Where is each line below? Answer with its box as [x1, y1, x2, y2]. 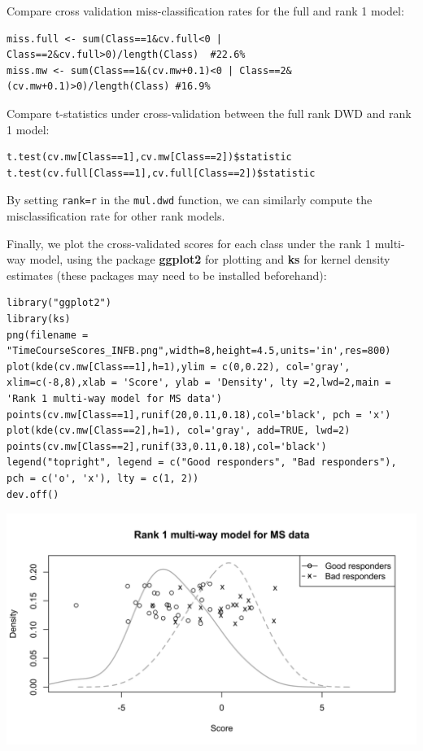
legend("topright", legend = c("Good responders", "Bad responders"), [7, 456, 397, 469]
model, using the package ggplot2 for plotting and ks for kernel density [29, 251, 390, 268]
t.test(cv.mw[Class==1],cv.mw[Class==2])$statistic [7, 151, 292, 164]
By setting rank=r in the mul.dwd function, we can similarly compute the [7, 191, 373, 208]
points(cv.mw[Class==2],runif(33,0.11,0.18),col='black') [7, 440, 327, 452]
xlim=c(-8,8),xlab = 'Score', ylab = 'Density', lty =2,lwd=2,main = [7, 377, 391, 389]
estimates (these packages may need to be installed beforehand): [7, 266, 327, 283]
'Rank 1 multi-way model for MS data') [7, 392, 222, 404]
